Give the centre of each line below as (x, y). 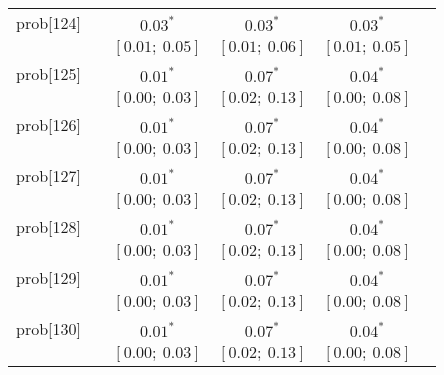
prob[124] (48, 22)
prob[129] (48, 277)
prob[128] (48, 226)
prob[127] (48, 175)
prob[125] (48, 73)
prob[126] (48, 124)
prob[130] (48, 328)
